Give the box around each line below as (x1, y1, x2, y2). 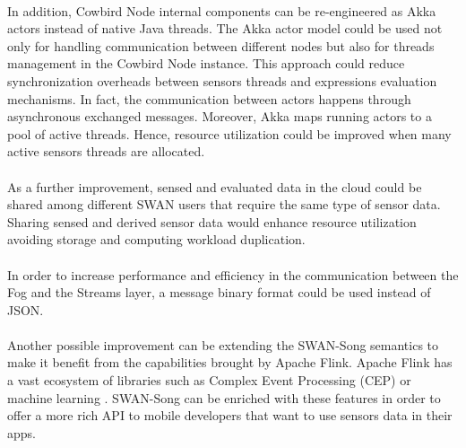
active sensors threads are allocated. (7, 142, 205, 161)
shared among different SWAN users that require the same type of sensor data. (7, 195, 441, 214)
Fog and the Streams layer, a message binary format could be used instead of (7, 283, 431, 302)
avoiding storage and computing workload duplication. (7, 230, 306, 249)
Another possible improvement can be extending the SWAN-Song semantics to (7, 335, 439, 354)
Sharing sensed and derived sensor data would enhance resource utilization (7, 212, 417, 231)
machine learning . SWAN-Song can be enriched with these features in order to (7, 388, 441, 407)
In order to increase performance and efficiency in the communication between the (7, 265, 459, 284)
